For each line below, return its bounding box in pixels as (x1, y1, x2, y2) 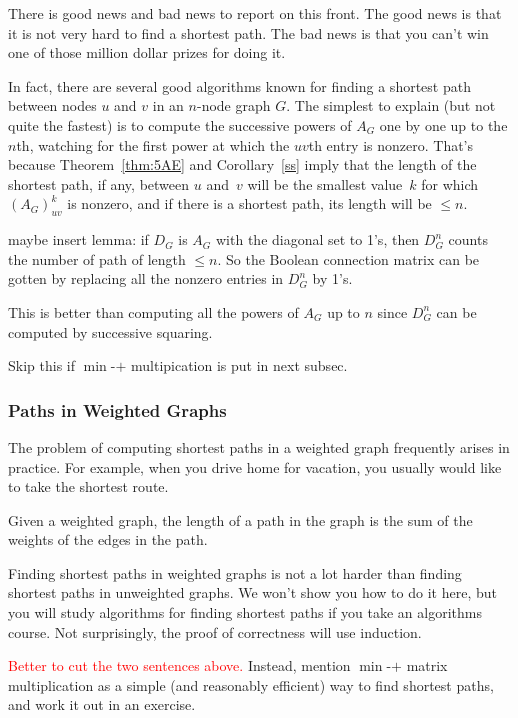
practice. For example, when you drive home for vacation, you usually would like (8, 456, 502, 477)
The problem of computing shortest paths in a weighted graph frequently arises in (8, 436, 510, 457)
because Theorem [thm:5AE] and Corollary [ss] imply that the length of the (8, 154, 477, 175)
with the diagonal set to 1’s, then (216, 229, 420, 250)
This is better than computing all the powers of (8, 301, 299, 322)
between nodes (8, 95, 97, 116)
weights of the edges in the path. (8, 529, 208, 550)
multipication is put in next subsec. (130, 355, 348, 376)
